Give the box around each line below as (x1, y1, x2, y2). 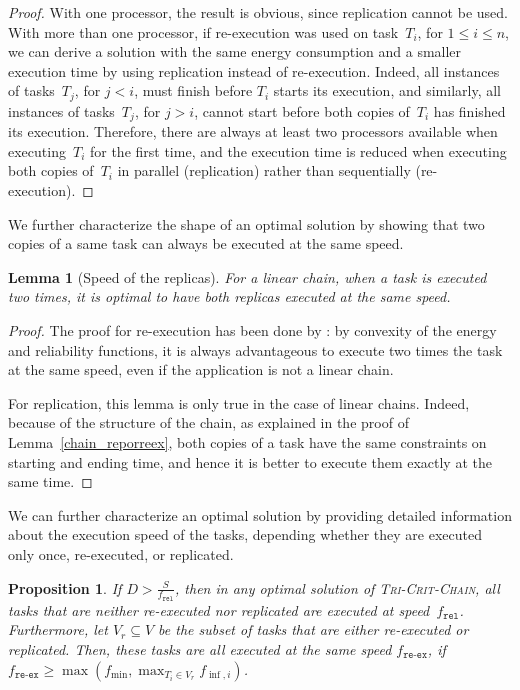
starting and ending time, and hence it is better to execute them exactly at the (8, 451, 492, 472)
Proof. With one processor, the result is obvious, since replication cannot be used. (8, 2, 508, 22)
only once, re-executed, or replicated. (8, 543, 234, 564)
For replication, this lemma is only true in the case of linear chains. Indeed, (8, 392, 470, 413)
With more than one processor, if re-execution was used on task (8, 21, 399, 42)
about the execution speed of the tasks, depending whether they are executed (8, 524, 482, 545)
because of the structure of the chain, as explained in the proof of (8, 412, 409, 433)
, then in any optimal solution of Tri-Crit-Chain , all (175, 577, 500, 598)
